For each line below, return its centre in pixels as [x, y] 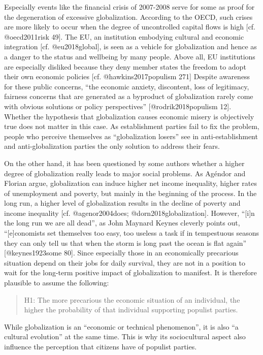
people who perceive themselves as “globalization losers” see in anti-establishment [131, 136]
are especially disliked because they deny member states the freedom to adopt [125, 66]
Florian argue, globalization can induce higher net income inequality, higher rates [130, 183]
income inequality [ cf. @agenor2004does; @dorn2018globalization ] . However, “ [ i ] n [129, 213]
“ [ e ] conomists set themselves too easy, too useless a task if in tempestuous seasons [131, 233]
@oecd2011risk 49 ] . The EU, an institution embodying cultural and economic [124, 36]
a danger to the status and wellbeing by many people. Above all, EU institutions [130, 56]
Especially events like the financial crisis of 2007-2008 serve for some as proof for [129, 7]
